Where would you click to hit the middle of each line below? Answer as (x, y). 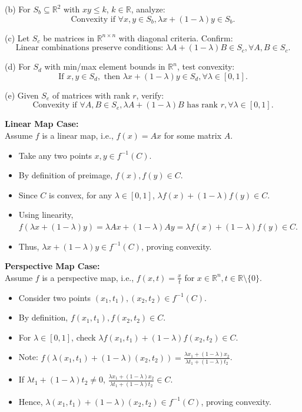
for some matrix (193, 135)
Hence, (31, 401)
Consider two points (55, 297)
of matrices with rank (91, 95)
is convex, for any (81, 194)
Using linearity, (46, 215)
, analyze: (148, 9)
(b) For (18, 9)
